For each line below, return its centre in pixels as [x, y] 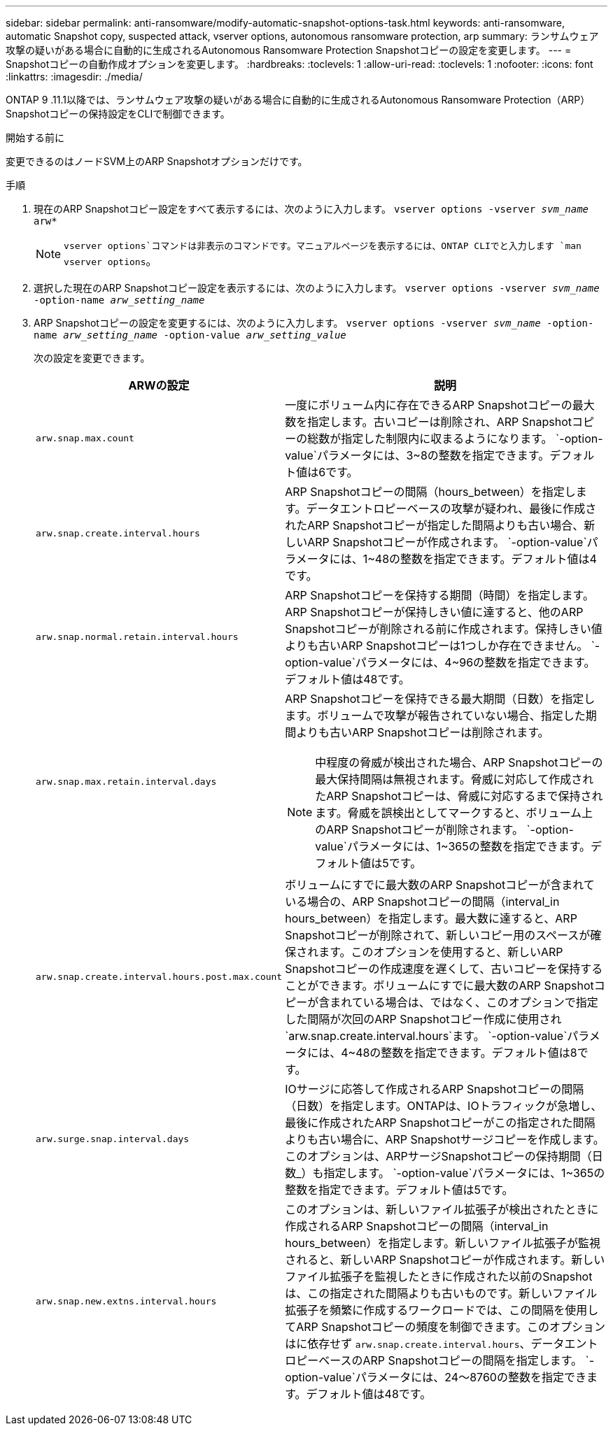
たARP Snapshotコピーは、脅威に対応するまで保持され [459, 796]
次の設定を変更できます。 [92, 358]
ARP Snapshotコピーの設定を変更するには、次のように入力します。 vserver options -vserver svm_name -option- [314, 323]
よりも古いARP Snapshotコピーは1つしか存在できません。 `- [443, 646]
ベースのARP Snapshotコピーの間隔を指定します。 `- [457, 1360]
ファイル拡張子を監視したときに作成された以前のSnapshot [439, 1276]
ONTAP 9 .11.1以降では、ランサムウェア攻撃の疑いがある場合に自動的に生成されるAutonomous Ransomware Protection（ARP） [298, 100]
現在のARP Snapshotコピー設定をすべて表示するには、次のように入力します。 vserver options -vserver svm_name [311, 209]
